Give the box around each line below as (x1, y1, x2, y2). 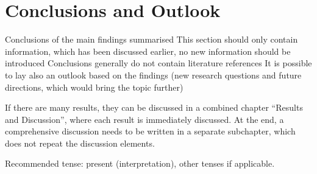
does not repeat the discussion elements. (5, 136, 155, 149)
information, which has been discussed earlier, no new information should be (5, 44, 291, 57)
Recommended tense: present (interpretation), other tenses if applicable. (5, 157, 275, 170)
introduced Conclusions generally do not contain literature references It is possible (5, 57, 312, 69)
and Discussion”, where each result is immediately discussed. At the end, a (5, 113, 284, 125)
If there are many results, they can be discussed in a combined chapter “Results (5, 101, 303, 114)
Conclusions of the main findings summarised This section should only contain (5, 33, 298, 46)
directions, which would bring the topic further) (5, 80, 183, 93)
